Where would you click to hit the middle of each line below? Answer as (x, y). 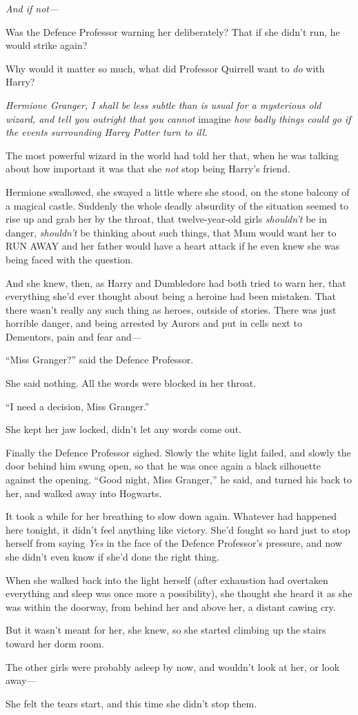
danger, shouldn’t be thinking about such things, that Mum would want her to (171, 232)
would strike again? (47, 45)
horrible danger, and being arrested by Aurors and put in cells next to (154, 323)
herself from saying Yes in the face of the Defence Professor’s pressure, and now (174, 543)
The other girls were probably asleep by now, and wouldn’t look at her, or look (173, 666)
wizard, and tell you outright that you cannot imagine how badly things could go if (178, 118)
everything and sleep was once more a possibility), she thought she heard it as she (179, 593)
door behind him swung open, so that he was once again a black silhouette (163, 466)
